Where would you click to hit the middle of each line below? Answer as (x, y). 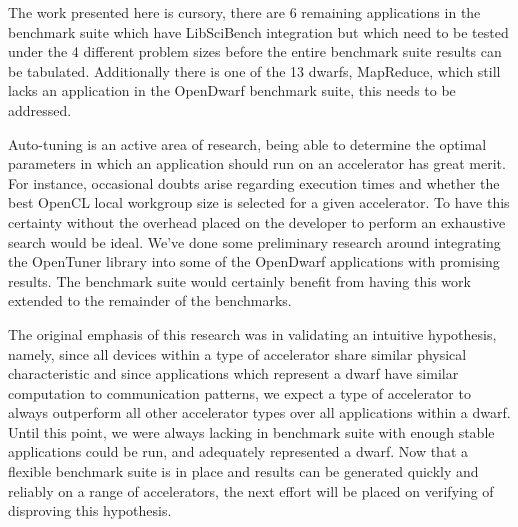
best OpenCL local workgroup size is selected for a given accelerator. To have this (259, 202)
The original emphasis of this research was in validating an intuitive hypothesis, (252, 333)
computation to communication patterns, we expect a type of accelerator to (239, 392)
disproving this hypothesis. (90, 510)
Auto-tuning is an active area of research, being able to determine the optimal (247, 143)
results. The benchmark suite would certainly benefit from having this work (239, 280)
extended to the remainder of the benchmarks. (150, 300)
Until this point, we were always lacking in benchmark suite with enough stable (251, 431)
